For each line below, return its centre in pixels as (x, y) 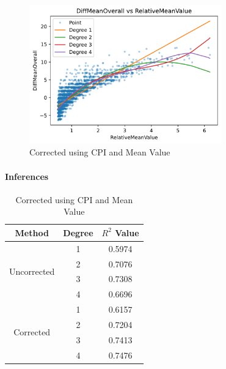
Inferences (27, 176)
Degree (78, 232)
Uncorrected (32, 271)
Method (32, 232)
